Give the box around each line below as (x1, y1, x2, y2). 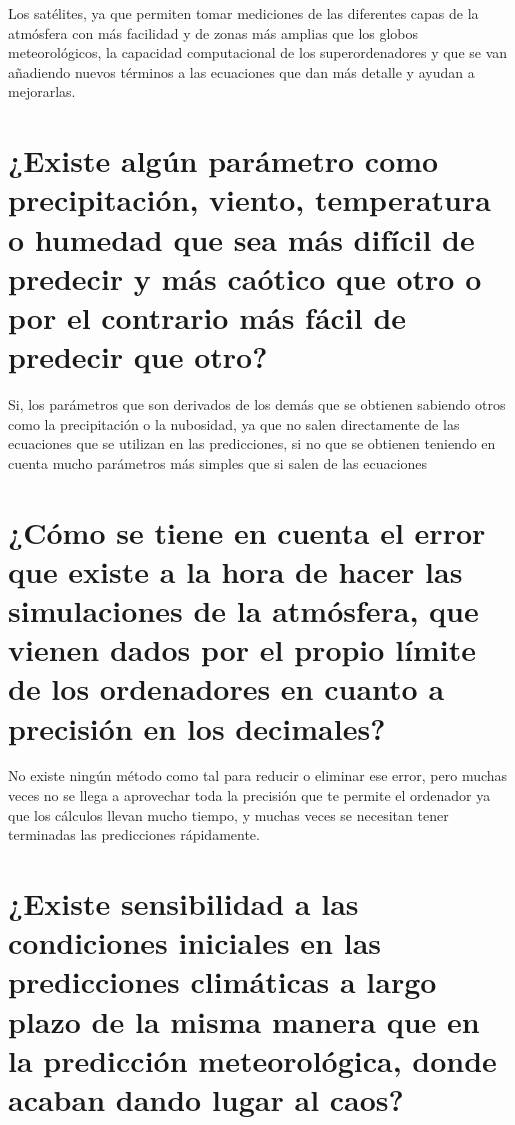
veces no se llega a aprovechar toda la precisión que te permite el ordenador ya (8, 785, 491, 806)
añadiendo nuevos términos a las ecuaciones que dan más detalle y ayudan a (8, 61, 475, 82)
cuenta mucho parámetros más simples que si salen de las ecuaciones (8, 452, 428, 473)
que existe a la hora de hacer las (8, 550, 463, 591)
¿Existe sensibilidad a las (8, 883, 359, 924)
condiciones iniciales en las (8, 922, 381, 963)
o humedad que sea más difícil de (8, 218, 475, 259)
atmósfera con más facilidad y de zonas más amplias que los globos (8, 22, 419, 43)
